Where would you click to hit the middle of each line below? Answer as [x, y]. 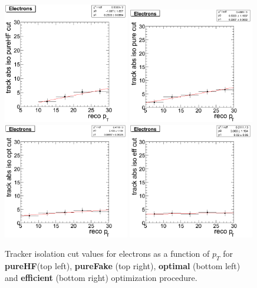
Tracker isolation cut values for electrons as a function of [107, 254]
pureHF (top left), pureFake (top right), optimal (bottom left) [123, 266]
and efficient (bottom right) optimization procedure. [101, 277]
